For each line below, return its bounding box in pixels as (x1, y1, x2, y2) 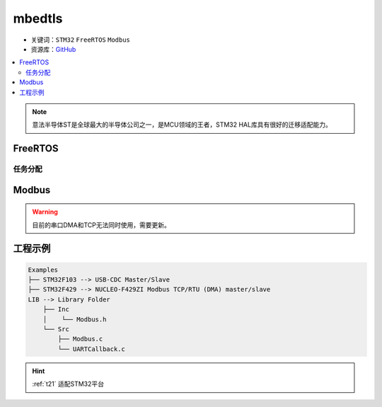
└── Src (42, 326, 70, 333)
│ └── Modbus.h (42, 315, 107, 323)
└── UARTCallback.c (57, 345, 125, 353)
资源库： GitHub (30, 45, 76, 53)
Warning (32, 207, 58, 216)
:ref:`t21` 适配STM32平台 (32, 379, 105, 389)
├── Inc (42, 305, 70, 314)
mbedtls (13, 11, 63, 26)
